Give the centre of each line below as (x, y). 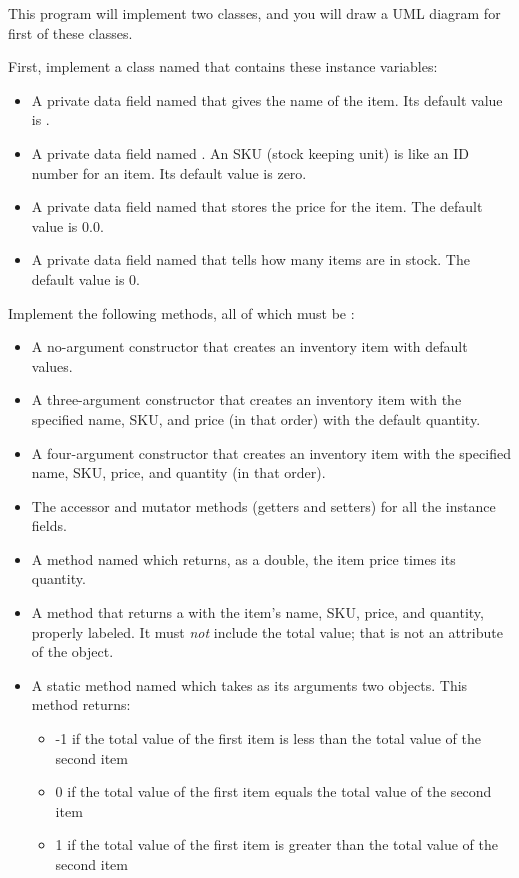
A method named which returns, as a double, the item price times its (243, 558)
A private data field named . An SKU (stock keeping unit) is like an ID (250, 152)
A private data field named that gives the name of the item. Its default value (267, 99)
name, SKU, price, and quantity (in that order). (178, 472)
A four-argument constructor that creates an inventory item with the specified (271, 452)
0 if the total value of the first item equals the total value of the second (273, 791)
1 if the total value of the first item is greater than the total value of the (277, 844)
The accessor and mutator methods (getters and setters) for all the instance (263, 505)
